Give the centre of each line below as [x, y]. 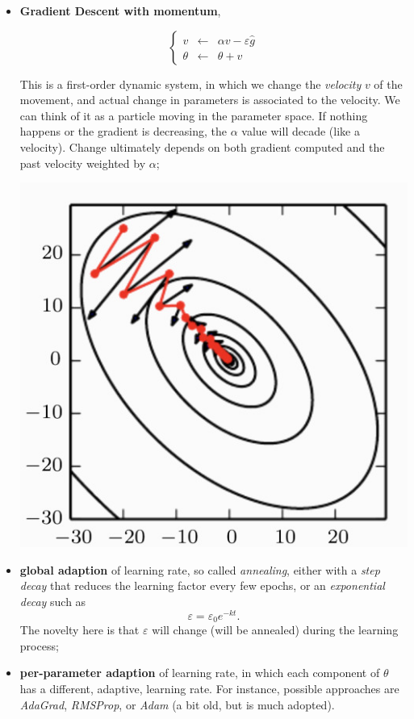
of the [388, 84]
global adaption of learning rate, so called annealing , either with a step [200, 569]
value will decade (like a [301, 131]
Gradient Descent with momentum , [120, 10]
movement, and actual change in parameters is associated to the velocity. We [210, 100]
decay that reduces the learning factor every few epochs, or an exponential [202, 585]
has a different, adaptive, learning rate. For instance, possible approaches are [209, 688]
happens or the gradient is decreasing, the [123, 131]
